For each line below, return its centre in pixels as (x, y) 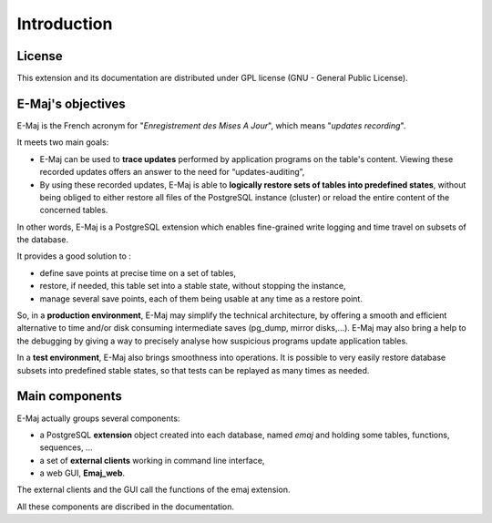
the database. (43, 240)
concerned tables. (74, 210)
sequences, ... (66, 447)
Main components (69, 396)
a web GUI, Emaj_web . (82, 473)
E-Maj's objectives (72, 103)
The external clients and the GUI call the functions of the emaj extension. (154, 490)
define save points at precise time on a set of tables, (138, 272)
